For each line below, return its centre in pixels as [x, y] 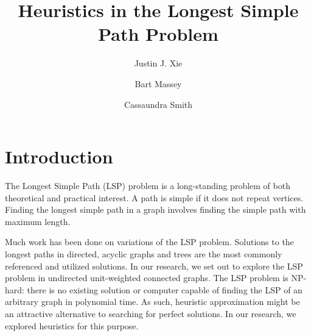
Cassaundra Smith [158, 104]
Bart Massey [158, 83]
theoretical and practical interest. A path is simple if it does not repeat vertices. [154, 197]
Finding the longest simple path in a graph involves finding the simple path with [155, 209]
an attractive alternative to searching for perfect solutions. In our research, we [151, 313]
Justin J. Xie [158, 63]
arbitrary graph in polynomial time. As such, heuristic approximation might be [152, 302]
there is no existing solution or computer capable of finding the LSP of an [165, 289]
